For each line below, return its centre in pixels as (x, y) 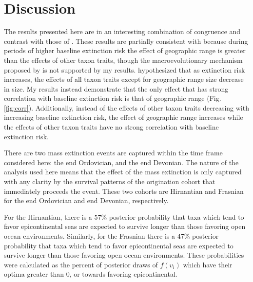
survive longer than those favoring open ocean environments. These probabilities (124, 255)
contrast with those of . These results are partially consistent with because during (126, 41)
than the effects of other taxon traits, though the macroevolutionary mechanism (123, 60)
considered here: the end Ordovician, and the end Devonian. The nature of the (121, 162)
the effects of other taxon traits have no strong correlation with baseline (111, 127)
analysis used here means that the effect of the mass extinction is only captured (123, 172)
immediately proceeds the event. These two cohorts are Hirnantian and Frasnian (124, 191)
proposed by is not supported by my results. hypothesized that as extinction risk (125, 69)
